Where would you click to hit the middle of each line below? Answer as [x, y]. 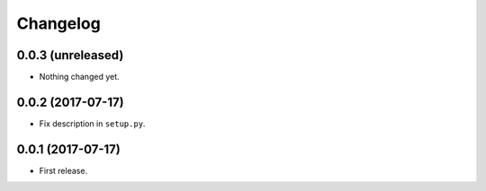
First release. [63, 170]
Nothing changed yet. [80, 77]
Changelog [58, 23]
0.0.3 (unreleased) [70, 55]
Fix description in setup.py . [92, 123]
